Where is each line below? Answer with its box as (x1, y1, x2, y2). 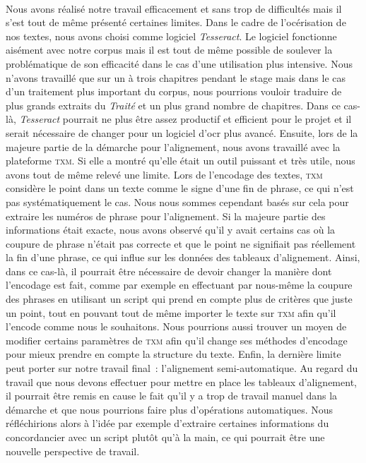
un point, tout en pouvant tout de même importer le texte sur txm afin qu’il (6, 305, 336, 320)
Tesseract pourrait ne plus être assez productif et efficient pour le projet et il (19, 112, 352, 126)
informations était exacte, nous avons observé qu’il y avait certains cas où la (6, 222, 336, 237)
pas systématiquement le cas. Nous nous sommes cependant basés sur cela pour (6, 194, 349, 209)
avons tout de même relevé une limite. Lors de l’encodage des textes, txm (6, 167, 323, 181)
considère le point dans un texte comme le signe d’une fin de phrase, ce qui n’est (6, 181, 354, 196)
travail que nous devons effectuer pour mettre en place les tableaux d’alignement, (6, 374, 357, 389)
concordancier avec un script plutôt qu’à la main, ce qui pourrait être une (6, 430, 325, 444)
